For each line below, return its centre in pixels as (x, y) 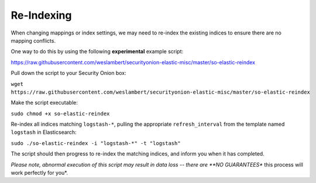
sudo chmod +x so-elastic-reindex (60, 113)
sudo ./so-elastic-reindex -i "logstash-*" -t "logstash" (96, 143)
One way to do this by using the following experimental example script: (97, 51)
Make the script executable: (44, 103)
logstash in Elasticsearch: (44, 132)
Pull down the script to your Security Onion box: (68, 73)
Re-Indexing (41, 15)
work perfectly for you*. (39, 173)
